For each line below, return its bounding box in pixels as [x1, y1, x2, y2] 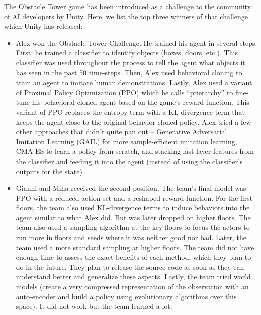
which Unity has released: [4, 21, 83, 31]
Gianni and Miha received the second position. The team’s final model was [16, 183, 246, 193]
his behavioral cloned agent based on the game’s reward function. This [32, 97, 249, 107]
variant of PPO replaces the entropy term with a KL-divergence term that [16, 106, 245, 117]
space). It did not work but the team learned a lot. [16, 301, 172, 311]
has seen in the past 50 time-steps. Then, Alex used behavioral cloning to [16, 67, 242, 77]
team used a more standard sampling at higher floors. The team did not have [16, 242, 254, 252]
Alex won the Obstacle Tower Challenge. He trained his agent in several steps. [16, 37, 257, 48]
